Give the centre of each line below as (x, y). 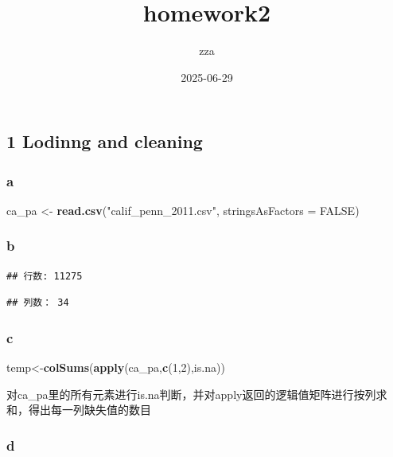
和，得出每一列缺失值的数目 (79, 410)
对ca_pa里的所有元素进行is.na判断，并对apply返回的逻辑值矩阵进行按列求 (197, 394)
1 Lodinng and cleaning (105, 141)
